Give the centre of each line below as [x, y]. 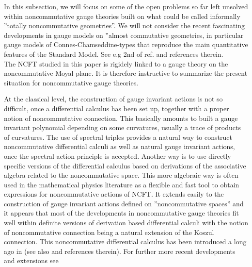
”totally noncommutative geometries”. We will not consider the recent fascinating [124, 25]
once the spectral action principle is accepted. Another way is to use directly [118, 156]
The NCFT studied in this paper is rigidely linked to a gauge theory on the [116, 63]
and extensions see [31, 260]
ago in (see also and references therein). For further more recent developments [120, 251]
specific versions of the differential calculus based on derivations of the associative [125, 165]
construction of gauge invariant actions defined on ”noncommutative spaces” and [124, 203]
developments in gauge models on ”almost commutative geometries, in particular [124, 35]
